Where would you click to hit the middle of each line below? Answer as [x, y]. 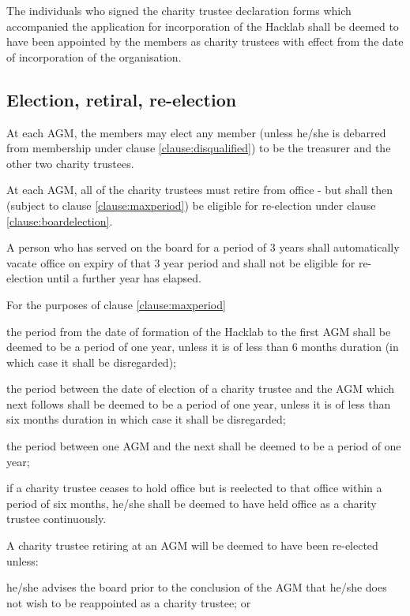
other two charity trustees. [70, 163]
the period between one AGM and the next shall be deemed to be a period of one [204, 446]
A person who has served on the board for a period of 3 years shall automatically [203, 247]
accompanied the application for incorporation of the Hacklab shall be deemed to [203, 26]
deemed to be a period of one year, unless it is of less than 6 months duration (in [203, 347]
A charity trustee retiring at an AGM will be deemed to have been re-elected [192, 545]
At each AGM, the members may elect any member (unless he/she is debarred [196, 132]
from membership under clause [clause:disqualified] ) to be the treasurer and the [199, 148]
